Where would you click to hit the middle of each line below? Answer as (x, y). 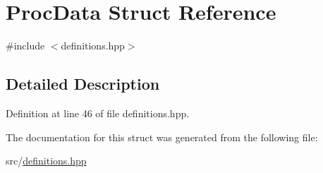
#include (25, 46)
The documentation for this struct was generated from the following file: (162, 137)
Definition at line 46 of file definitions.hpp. (98, 113)
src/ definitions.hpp (46, 161)
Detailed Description (83, 84)
